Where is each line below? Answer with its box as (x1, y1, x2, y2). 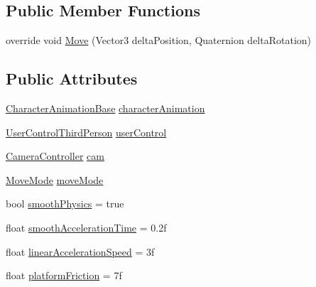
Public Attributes (6, 67, 138, 90)
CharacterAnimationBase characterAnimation (6, 101, 205, 115)
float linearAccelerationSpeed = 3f (6, 244, 155, 259)
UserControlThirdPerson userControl (6, 124, 167, 139)
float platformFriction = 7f (6, 268, 122, 283)
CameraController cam (6, 148, 104, 163)
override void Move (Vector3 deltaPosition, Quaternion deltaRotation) (6, 33, 312, 48)
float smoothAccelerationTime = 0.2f (6, 220, 167, 234)
